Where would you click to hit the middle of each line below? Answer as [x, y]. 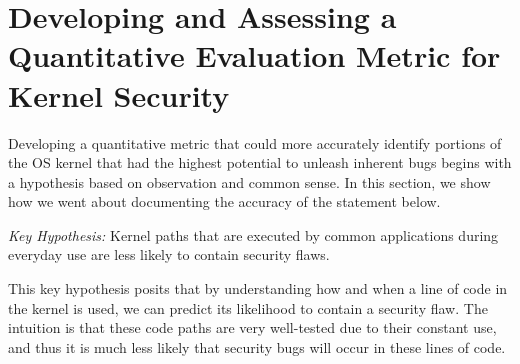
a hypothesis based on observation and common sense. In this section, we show [249, 181]
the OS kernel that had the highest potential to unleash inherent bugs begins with [260, 162]
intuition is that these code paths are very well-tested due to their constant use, [252, 327]
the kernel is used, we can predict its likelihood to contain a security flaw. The [248, 307]
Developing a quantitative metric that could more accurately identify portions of [255, 142]
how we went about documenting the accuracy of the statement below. [224, 201]
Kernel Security [119, 94]
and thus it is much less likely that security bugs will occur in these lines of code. [257, 346]
